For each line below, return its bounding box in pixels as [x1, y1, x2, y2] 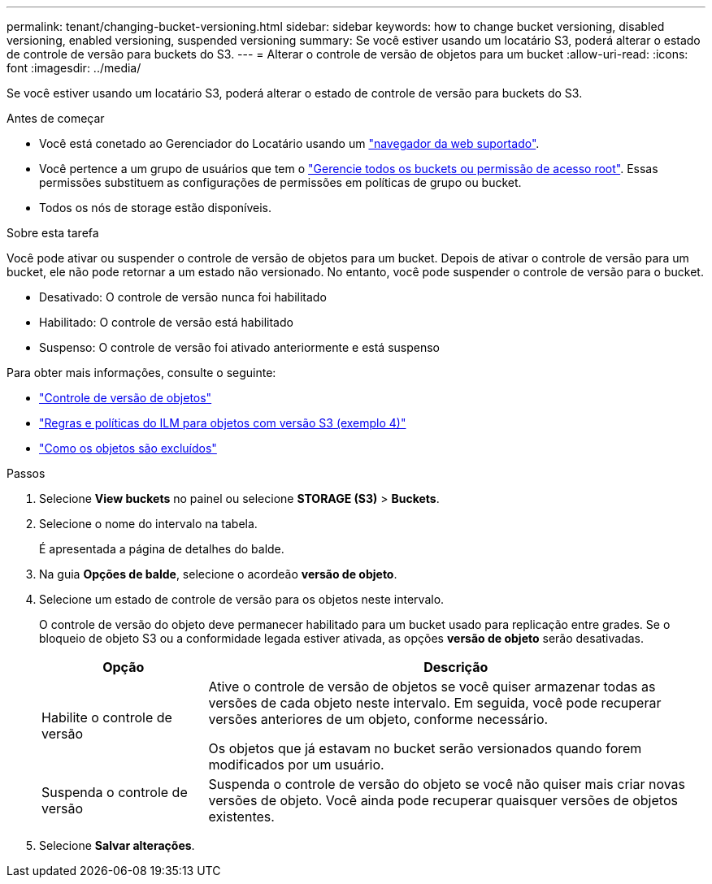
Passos [7, 466, 46, 480]
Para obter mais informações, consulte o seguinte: [7, 366, 276, 379]
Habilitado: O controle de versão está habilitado [39, 315, 293, 329]
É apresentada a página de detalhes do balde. [39, 542, 284, 556]
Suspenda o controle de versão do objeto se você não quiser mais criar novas [208, 776, 686, 792]
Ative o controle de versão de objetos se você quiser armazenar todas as [208, 678, 656, 695]
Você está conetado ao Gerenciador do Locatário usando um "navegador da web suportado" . [39, 136, 540, 150]
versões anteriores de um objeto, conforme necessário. [208, 711, 549, 727]
